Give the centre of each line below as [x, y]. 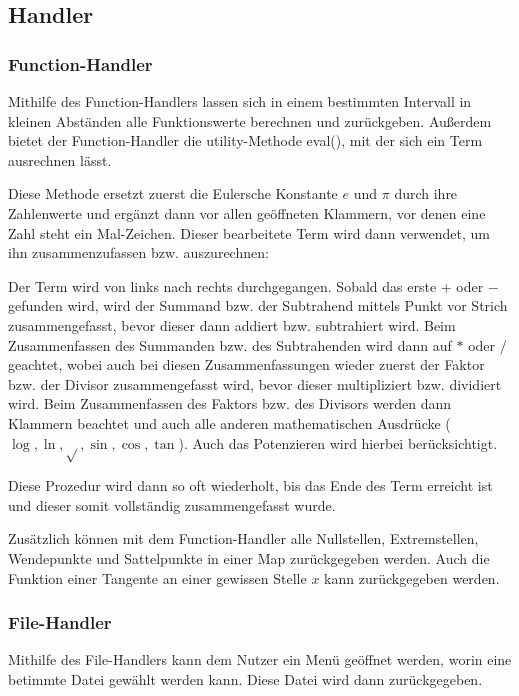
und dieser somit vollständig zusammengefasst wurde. [172, 504]
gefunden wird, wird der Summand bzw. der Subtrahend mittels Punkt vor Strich [258, 305]
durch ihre [426, 193]
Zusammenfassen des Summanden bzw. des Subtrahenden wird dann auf [230, 344]
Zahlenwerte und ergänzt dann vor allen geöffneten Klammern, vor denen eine [247, 212]
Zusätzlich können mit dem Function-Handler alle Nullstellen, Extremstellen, [243, 538]
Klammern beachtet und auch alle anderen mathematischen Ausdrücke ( [229, 422]
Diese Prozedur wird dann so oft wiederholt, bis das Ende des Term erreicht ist [250, 485]
